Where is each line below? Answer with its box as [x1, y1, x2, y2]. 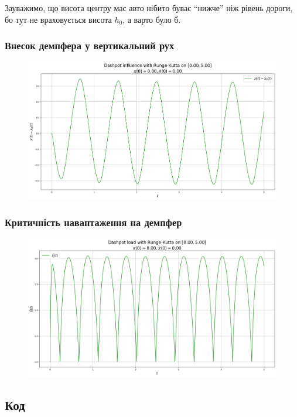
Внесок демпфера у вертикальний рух [5, 38, 175, 53]
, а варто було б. [122, 13, 181, 25]
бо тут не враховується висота [5, 13, 112, 25]
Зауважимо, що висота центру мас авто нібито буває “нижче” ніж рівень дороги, [5, 2, 293, 13]
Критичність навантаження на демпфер [5, 214, 182, 229]
